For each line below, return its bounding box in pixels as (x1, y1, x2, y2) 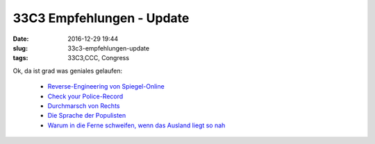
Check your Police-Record (47, 92, 124, 100)
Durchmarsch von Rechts (47, 101, 120, 110)
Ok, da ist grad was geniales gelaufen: (12, 66, 123, 75)
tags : (12, 54, 28, 62)
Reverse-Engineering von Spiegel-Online (47, 82, 165, 91)
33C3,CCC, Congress (67, 54, 130, 62)
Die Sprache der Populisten (47, 111, 126, 120)
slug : (12, 44, 28, 52)
